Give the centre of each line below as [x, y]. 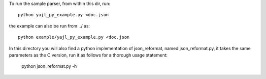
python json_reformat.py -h [49, 66]
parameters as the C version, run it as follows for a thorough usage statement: [88, 55]
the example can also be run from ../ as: [50, 26]
